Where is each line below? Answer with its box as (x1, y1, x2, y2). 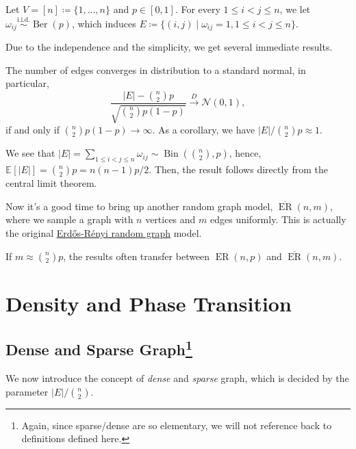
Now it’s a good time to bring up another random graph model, (5, 198, 273, 213)
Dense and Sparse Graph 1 (5, 336, 193, 360)
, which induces (71, 16, 136, 30)
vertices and (145, 212, 196, 227)
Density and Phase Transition (5, 289, 292, 317)
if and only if (5, 123, 60, 137)
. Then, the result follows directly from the (149, 162, 328, 177)
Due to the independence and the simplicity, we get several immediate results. (5, 40, 333, 54)
